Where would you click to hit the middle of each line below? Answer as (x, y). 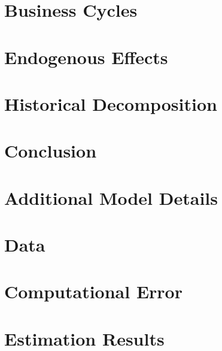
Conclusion (51, 151)
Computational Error (93, 291)
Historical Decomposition (111, 103)
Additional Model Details (111, 197)
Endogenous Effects (86, 57)
